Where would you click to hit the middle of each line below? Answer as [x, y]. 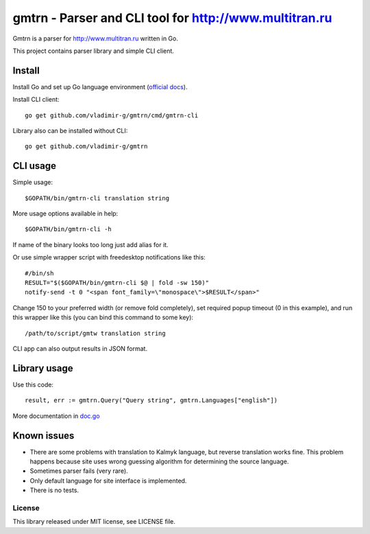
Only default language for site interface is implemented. [108, 480]
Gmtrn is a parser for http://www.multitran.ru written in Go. [95, 38]
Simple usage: [33, 183]
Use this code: [33, 384]
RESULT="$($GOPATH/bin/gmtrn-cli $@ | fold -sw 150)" [117, 283]
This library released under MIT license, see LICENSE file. [94, 522]
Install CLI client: [36, 100]
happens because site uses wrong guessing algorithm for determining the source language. [159, 461]
